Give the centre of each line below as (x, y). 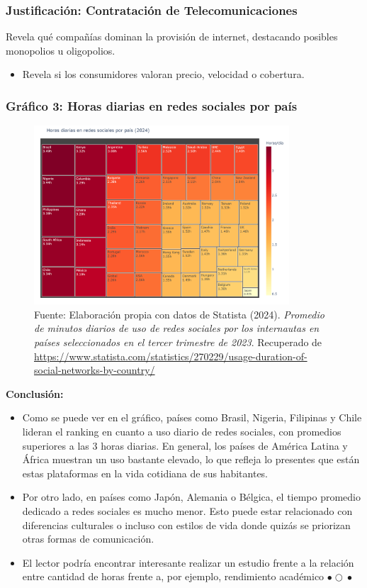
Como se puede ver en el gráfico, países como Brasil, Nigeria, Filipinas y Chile (192, 417)
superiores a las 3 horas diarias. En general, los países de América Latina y (185, 445)
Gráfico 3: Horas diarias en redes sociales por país (152, 105)
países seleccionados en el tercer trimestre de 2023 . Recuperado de (178, 342)
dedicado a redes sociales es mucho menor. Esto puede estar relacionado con (187, 510)
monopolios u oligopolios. (61, 50)
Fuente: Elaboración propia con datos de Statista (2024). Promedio (179, 314)
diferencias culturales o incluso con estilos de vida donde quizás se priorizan (186, 525)
